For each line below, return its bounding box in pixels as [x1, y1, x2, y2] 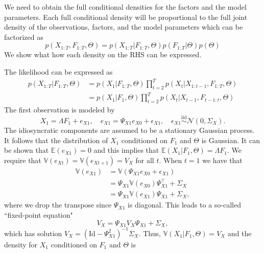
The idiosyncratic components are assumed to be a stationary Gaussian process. [4, 125, 255, 135]
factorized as [4, 31, 43, 42]
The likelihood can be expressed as [4, 66, 113, 77]
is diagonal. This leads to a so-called [128, 199, 241, 210]
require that [4, 154, 41, 165]
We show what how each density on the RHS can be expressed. [4, 49, 202, 60]
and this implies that [93, 145, 159, 155]
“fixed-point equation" [4, 210, 73, 220]
